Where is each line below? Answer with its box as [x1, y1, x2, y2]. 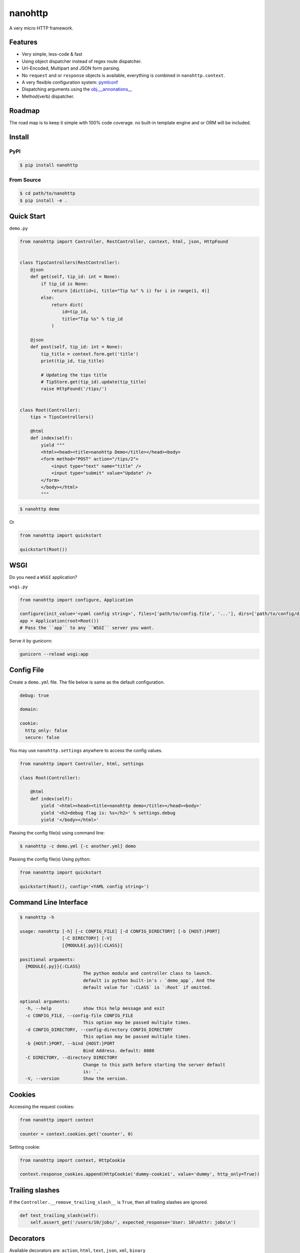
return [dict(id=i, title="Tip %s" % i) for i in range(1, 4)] [51, 288, 210, 294]
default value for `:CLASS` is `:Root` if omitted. [82, 985, 212, 990]
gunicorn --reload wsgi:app [19, 652, 88, 657]
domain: [19, 707, 38, 712]
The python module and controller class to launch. [82, 970, 212, 976]
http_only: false [25, 727, 67, 733]
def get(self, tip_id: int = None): [30, 274, 120, 280]
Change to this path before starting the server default [82, 1062, 226, 1068]
